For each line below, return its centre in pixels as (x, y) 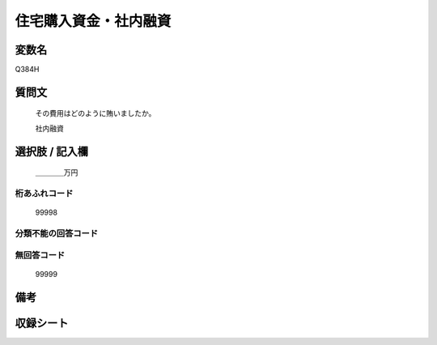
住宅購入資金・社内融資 (93, 21)
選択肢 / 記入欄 (52, 151)
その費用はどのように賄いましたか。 (95, 113)
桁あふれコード (44, 194)
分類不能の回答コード (57, 233)
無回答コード (40, 255)
